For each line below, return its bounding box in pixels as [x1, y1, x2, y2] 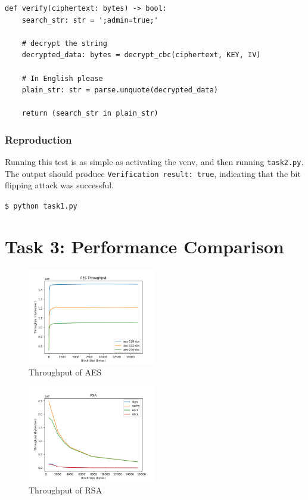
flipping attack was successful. [5, 179, 114, 191]
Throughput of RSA [29, 483, 102, 496]
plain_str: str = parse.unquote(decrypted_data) [21, 86, 218, 95]
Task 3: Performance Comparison [5, 234, 284, 258]
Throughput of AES [29, 366, 102, 378]
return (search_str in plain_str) [21, 109, 158, 118]
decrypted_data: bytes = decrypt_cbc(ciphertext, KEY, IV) [21, 51, 261, 60]
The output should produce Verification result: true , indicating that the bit [5, 167, 301, 179]
